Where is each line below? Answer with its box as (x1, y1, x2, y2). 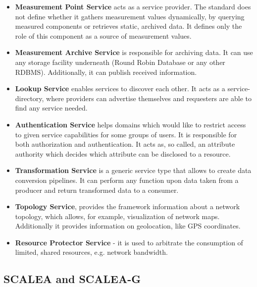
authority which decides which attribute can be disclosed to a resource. (15, 148, 231, 159)
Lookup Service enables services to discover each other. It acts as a (15, 83, 225, 94)
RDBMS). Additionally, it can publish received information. (15, 66, 197, 77)
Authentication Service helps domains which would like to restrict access (15, 119, 246, 129)
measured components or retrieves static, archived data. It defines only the (15, 21, 242, 31)
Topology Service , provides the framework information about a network (15, 201, 240, 212)
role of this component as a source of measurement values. (15, 30, 192, 41)
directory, (15, 93, 44, 103)
